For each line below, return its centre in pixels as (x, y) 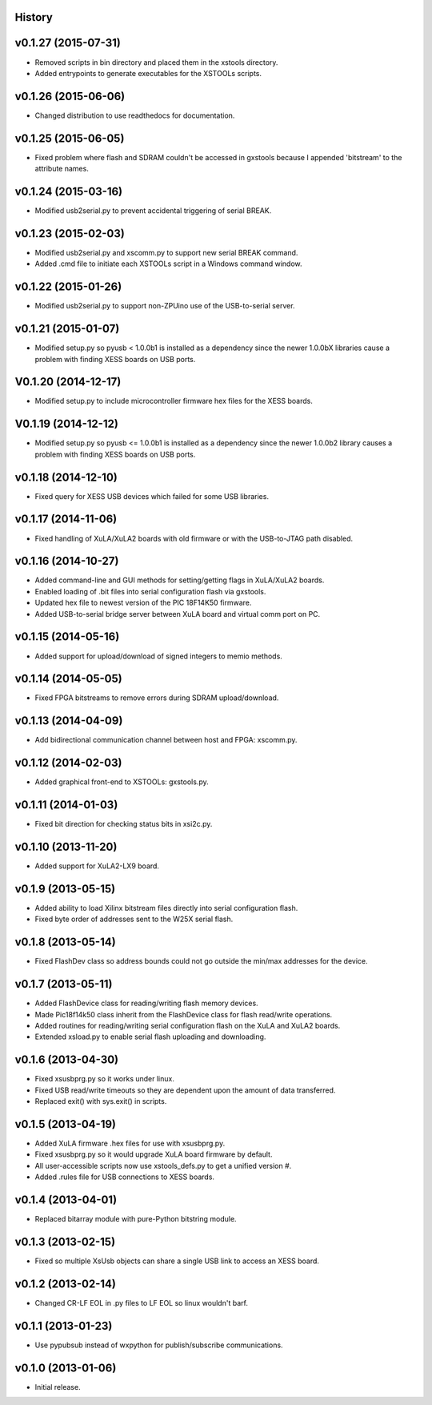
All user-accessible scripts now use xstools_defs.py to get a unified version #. (163, 1165)
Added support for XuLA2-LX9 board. (97, 866)
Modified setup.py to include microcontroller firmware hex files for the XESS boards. (174, 401)
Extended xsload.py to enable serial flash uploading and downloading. (150, 1037)
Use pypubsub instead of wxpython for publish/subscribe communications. (159, 1345)
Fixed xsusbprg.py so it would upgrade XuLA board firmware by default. (154, 1154)
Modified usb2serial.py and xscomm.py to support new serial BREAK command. (166, 252)
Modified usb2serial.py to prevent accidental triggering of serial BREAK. (153, 211)
